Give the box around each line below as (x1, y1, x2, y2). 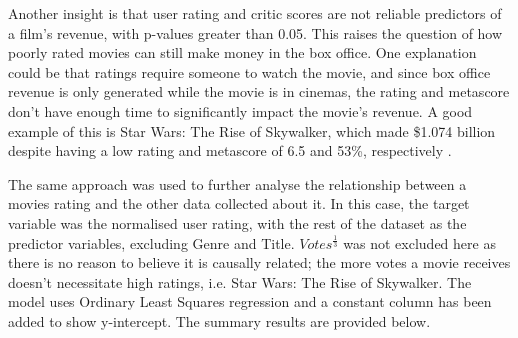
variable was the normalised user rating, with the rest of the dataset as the (8, 212, 467, 233)
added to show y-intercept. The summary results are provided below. (8, 310, 431, 331)
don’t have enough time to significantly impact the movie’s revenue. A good (8, 100, 473, 121)
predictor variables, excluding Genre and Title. (8, 232, 295, 253)
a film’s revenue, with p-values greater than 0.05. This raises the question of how (8, 22, 503, 43)
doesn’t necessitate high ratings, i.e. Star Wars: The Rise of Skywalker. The (8, 271, 472, 292)
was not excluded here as (343, 232, 496, 253)
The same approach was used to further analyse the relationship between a (8, 173, 467, 194)
